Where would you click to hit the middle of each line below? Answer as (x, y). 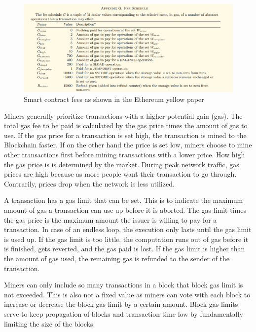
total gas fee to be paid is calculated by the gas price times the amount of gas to (126, 125)
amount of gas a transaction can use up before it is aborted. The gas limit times (125, 210)
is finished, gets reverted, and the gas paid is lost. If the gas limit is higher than (125, 249)
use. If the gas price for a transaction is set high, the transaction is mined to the (125, 135)
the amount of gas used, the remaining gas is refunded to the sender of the (117, 258)
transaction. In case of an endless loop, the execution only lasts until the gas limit (128, 229)
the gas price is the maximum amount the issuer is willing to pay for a (110, 219)
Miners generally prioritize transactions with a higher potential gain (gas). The (123, 116)
